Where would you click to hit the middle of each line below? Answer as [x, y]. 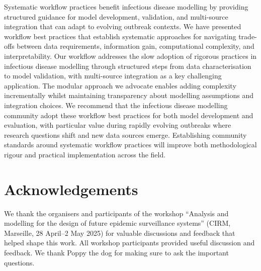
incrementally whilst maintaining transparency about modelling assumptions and [129, 95]
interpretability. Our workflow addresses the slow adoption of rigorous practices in [130, 56]
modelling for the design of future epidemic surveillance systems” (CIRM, [117, 223]
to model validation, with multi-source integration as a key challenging [113, 76]
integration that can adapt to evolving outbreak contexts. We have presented [123, 26]
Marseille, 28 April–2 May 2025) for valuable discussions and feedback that [120, 233]
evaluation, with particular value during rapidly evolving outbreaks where [118, 125]
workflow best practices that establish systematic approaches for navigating [120, 36]
